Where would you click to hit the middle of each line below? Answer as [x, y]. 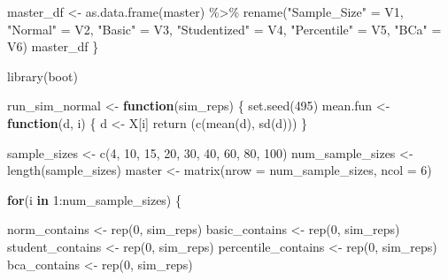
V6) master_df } [53, 46]
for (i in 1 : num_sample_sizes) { [94, 199]
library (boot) [42, 76]
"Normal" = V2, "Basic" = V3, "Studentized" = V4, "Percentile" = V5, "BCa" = [224, 29]
